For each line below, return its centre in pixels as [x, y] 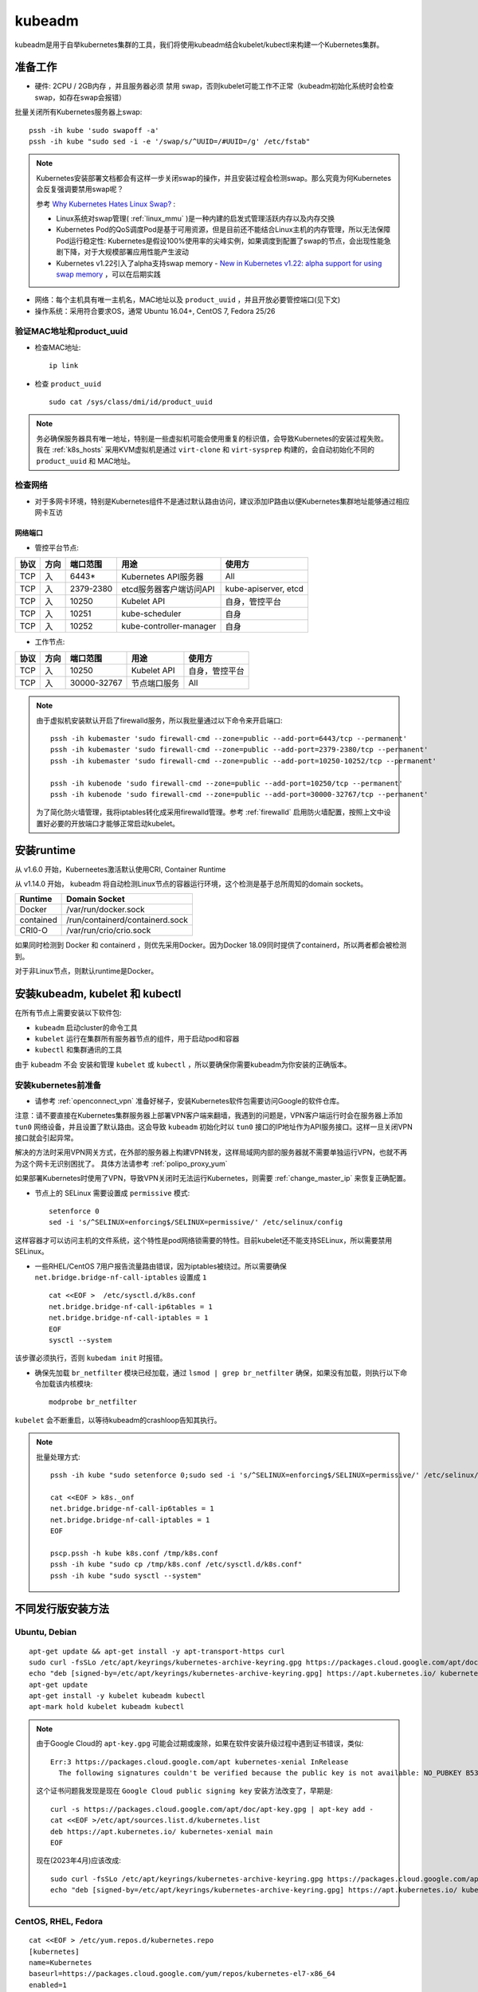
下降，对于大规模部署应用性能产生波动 [125, 252]
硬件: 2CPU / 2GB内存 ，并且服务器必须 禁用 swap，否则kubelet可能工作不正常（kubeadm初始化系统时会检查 [214, 86]
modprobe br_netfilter [93, 1402]
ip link [64, 366]
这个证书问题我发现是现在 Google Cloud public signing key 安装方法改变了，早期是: [185, 1791]
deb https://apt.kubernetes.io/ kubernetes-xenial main [162, 1831]
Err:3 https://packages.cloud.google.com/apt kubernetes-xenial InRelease [200, 1762]
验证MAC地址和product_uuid [71, 331]
